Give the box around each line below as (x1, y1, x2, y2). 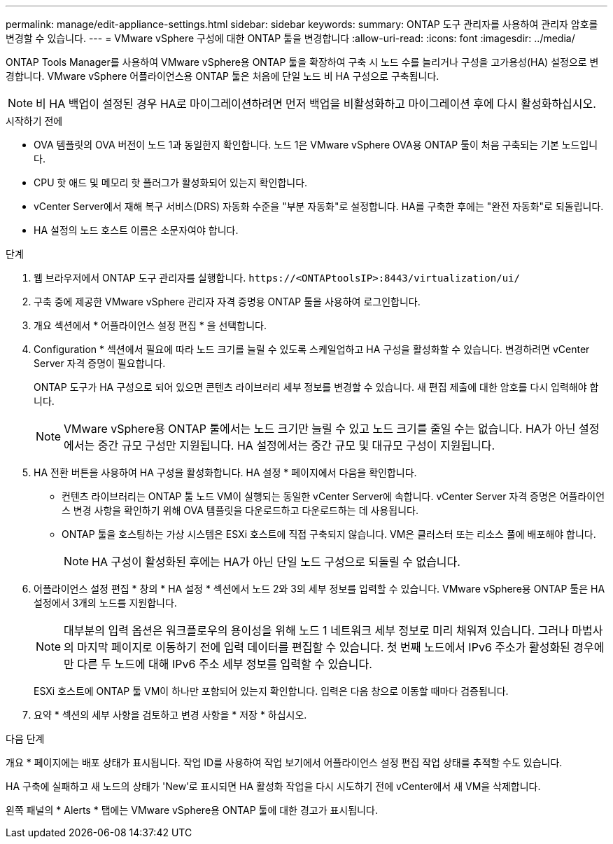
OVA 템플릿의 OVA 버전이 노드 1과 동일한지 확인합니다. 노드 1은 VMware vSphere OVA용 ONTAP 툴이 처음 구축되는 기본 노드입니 (34, 139, 598, 151)
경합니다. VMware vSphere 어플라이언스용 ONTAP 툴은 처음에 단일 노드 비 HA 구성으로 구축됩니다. (6, 70, 439, 82)
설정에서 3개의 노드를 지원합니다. (34, 597, 177, 609)
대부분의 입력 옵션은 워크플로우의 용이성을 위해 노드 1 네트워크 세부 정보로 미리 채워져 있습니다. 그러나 (64, 623, 569, 637)
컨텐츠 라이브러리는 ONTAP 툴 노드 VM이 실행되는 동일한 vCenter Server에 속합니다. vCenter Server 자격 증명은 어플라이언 (62, 490, 605, 502)
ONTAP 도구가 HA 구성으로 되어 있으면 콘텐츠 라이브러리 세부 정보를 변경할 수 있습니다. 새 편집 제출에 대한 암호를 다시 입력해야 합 (34, 381, 599, 393)
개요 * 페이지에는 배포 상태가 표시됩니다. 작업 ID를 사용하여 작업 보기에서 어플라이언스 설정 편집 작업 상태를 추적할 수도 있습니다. (6, 756, 563, 768)
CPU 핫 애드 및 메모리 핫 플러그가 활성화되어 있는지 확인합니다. (34, 177, 308, 188)
